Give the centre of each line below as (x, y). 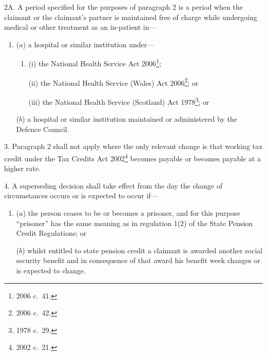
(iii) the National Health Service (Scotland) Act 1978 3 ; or (119, 101)
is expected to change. (51, 270)
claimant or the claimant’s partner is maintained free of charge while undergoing (131, 17)
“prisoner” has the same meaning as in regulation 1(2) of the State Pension (135, 223)
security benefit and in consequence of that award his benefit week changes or (138, 260)
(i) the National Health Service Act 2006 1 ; (95, 63)
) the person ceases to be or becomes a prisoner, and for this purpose (131, 212)
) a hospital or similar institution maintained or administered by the (130, 119)
